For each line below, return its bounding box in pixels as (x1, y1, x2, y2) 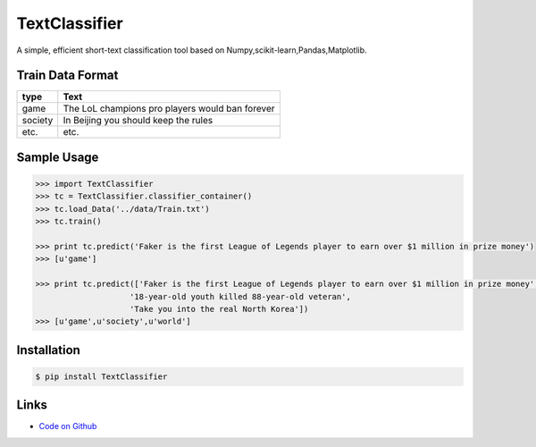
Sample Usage (16, 149, 99, 164)
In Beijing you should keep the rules (63, 114, 214, 127)
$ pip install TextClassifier (35, 371, 168, 382)
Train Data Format (16, 68, 119, 83)
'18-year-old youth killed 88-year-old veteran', (130, 291, 352, 301)
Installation (16, 342, 80, 358)
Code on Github (38, 421, 97, 432)
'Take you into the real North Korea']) (130, 304, 309, 314)
